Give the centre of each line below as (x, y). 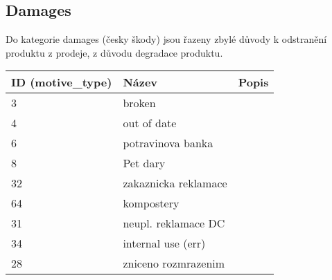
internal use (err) (164, 243)
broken (139, 103)
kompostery (151, 203)
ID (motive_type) (62, 82)
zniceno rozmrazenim (174, 263)
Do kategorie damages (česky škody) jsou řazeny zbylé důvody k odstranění (166, 39)
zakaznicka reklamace (175, 183)
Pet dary (144, 163)
